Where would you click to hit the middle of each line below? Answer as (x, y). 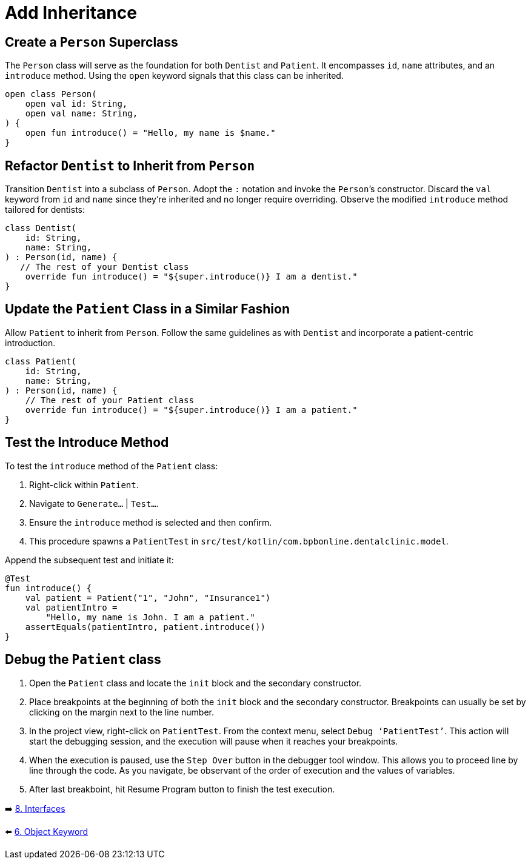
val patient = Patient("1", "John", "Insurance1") (148, 598)
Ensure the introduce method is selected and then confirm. (151, 522)
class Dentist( (41, 228)
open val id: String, (76, 104)
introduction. (30, 343)
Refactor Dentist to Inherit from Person (130, 166)
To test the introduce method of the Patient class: (112, 466)
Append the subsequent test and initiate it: (89, 560)
